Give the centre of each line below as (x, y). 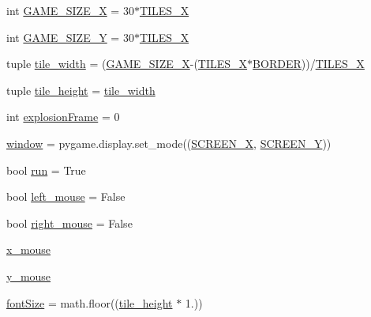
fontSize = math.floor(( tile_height (90, 302)
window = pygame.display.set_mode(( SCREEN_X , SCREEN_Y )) (169, 143)
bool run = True (46, 170)
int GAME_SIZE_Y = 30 (70, 37)
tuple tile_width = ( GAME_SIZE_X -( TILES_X (127, 64)
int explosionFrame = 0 (63, 117)
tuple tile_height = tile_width (81, 90)
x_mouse (29, 249)
